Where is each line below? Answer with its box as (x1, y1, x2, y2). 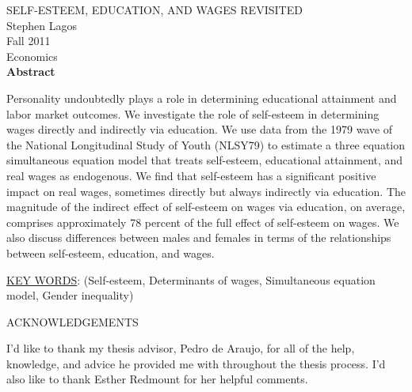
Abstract (6, 63, 55, 80)
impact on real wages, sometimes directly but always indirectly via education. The (6, 183, 406, 199)
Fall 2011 (6, 32, 51, 49)
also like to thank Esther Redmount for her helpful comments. (6, 371, 308, 387)
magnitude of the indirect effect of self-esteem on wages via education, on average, (6, 198, 406, 215)
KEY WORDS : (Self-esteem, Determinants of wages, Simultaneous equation (6, 271, 376, 288)
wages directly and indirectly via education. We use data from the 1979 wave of (6, 121, 393, 138)
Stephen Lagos (6, 17, 77, 33)
